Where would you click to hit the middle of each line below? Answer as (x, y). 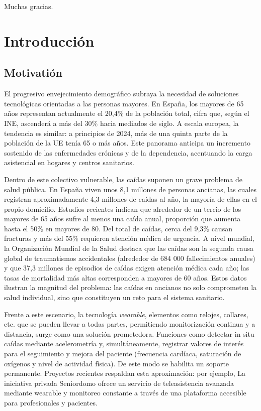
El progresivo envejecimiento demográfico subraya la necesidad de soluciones (121, 94)
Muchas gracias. (29, 6)
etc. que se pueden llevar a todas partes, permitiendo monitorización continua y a (130, 324)
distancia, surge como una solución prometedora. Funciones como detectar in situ (129, 333)
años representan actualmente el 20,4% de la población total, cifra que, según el (127, 113)
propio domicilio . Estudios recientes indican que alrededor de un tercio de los (123, 209)
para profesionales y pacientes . (51, 402)
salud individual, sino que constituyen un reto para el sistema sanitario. (114, 297)
